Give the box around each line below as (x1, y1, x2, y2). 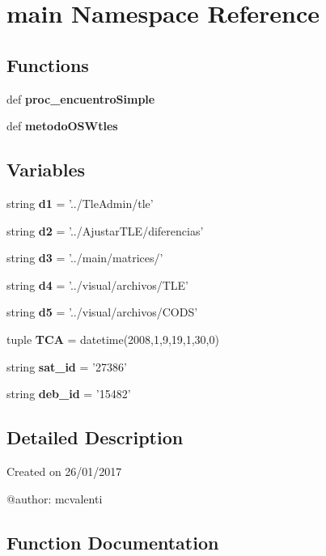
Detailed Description (6, 425, 184, 450)
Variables (6, 157, 86, 182)
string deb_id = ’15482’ (6, 385, 131, 402)
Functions (6, 52, 89, 77)
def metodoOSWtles (6, 117, 118, 134)
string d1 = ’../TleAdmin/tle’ (6, 194, 154, 211)
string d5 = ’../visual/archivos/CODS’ (6, 303, 198, 320)
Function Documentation (6, 529, 219, 554)
